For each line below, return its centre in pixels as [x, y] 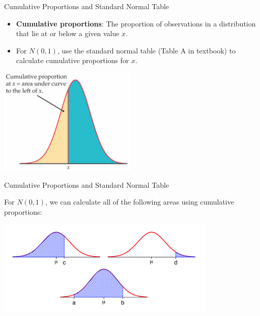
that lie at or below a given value [68, 33]
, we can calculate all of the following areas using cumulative [140, 202]
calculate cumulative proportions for [73, 60]
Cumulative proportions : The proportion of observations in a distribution [136, 23]
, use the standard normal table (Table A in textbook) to [147, 50]
